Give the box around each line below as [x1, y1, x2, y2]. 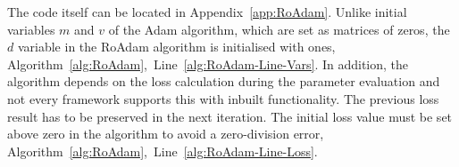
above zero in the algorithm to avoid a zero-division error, [7, 124, 324, 143]
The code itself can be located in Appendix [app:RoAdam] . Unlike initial [7, 3, 407, 20]
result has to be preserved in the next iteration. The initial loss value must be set [7, 107, 453, 125]
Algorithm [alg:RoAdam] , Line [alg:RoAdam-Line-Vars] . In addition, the [7, 54, 409, 73]
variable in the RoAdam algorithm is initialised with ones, [17, 37, 336, 56]
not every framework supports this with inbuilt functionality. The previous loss [7, 89, 439, 107]
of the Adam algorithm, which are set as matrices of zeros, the [108, 20, 450, 38]
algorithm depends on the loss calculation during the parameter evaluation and [7, 72, 440, 91]
